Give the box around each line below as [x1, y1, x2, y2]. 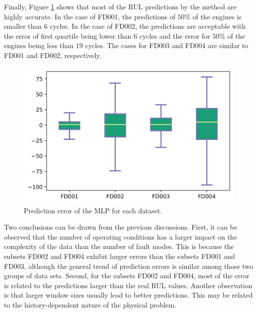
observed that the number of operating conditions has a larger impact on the [4, 231, 237, 242]
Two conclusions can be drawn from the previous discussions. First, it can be [4, 222, 237, 232]
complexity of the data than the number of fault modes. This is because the [4, 241, 234, 251]
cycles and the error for [139, 30, 210, 41]
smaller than [4, 21, 42, 31]
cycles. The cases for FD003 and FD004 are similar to [85, 40, 249, 51]
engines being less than [4, 40, 74, 51]
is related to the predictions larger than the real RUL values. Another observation [4, 280, 253, 290]
